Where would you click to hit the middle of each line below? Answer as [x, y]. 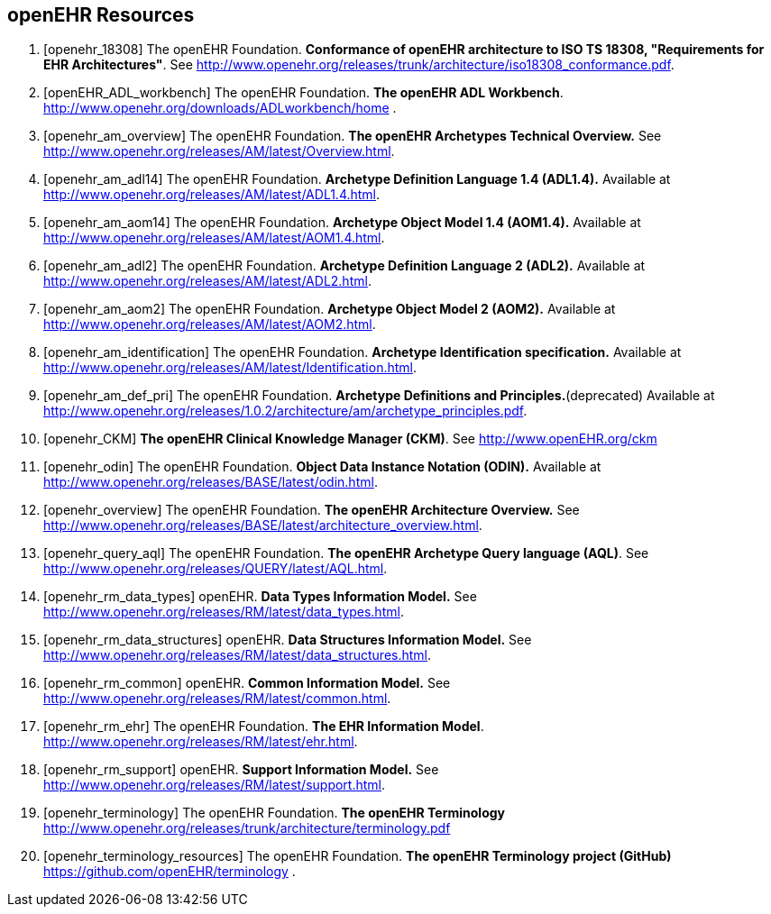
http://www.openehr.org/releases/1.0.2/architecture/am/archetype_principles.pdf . [285, 411]
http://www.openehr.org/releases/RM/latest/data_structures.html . [238, 655]
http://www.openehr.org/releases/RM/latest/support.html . [215, 785]
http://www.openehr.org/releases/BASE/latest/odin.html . [211, 482]
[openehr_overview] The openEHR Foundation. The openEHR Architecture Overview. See [312, 510]
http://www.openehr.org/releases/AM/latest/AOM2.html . [210, 324]
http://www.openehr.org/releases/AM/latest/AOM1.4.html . [214, 238]
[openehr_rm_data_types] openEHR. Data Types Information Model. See [260, 597]
